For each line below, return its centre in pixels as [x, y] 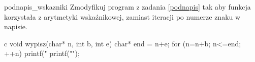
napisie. [16, 26]
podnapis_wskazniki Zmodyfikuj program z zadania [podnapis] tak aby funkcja [127, 7]
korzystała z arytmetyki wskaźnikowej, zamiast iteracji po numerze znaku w [122, 16]
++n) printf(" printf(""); [42, 53]
